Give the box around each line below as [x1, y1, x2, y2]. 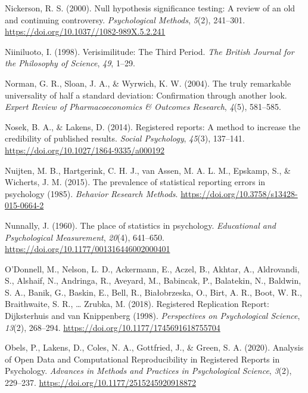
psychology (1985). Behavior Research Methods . [5, 187, 178, 199]
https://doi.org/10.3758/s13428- [181, 187, 298, 199]
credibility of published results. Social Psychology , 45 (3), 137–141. [5, 132, 245, 145]
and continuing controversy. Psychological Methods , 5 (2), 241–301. [5, 13, 245, 26]
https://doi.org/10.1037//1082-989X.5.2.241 [5, 25, 166, 38]
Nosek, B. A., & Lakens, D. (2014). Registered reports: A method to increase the [5, 120, 300, 133]
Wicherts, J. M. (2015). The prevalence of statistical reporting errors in [5, 176, 266, 188]
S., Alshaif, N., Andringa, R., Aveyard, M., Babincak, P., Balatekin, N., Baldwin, [5, 274, 301, 287]
